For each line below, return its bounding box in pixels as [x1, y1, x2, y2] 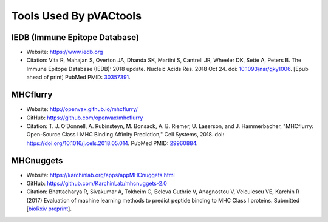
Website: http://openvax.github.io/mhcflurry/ [26, 106, 138, 113]
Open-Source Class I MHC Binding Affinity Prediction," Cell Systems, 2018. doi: [26, 131, 225, 138]
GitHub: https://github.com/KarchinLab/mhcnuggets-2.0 [26, 180, 167, 187]
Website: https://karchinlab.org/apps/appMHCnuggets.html [26, 171, 176, 178]
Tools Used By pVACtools [11, 9, 142, 22]
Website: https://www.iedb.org [26, 49, 103, 56]
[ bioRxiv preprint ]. [26, 205, 72, 212]
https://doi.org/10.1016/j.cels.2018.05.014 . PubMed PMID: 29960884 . [26, 140, 198, 147]
